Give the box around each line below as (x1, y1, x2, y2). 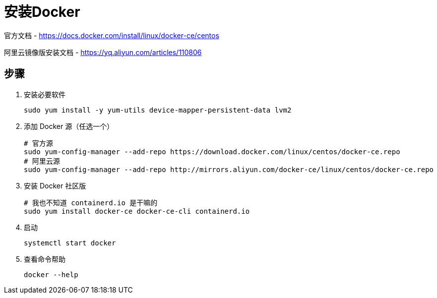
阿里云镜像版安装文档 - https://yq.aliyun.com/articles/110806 (4, 48, 202, 57)
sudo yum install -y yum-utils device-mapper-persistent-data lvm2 (24, 106, 292, 114)
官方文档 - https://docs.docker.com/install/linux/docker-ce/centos (4, 31, 219, 40)
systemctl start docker (24, 238, 116, 247)
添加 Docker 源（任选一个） (24, 121, 114, 130)
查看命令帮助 (24, 254, 65, 263)
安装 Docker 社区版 (24, 181, 86, 190)
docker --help (24, 270, 78, 279)
